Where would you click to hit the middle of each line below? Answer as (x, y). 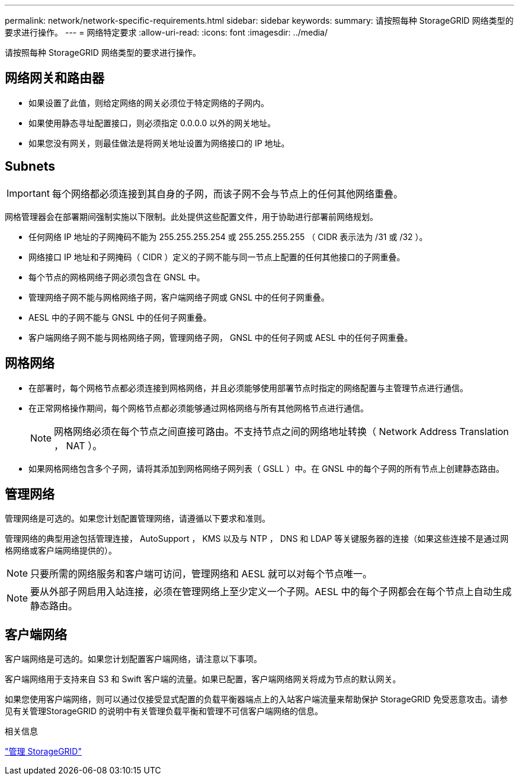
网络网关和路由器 (55, 78)
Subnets (30, 167)
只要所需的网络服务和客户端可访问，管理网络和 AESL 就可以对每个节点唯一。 (201, 574)
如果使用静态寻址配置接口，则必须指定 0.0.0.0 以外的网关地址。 (152, 123)
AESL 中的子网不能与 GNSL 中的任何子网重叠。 (120, 317)
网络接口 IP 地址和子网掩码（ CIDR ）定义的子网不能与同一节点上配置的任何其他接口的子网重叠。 (217, 257)
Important (28, 193)
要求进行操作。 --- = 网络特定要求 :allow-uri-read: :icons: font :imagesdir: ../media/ (166, 32)
